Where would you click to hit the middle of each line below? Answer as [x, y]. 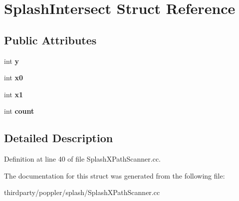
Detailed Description [59, 138]
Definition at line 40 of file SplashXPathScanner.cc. [82, 159]
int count [19, 111]
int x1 [13, 94]
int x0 [13, 78]
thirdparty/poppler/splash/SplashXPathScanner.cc [82, 192]
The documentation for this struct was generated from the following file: [115, 175]
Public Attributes [50, 40]
